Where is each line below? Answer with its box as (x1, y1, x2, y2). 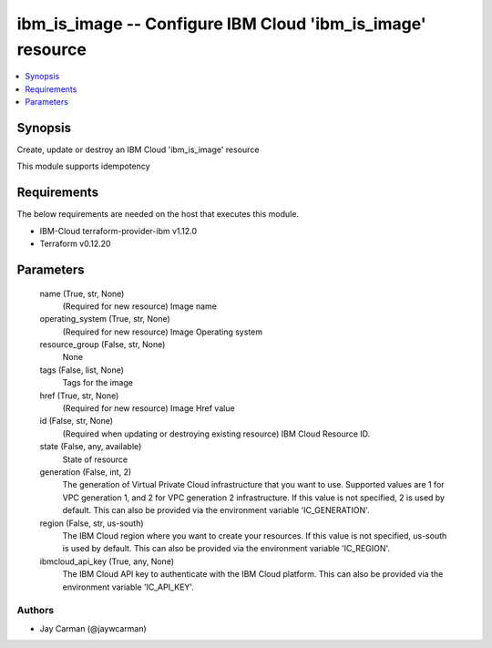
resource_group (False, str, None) (39, 339, 166, 350)
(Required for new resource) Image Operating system (62, 326, 263, 337)
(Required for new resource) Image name (62, 301, 218, 312)
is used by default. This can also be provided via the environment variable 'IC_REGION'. (62, 543, 391, 554)
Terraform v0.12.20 (39, 238, 111, 250)
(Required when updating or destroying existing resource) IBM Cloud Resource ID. (62, 428, 371, 439)
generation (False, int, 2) (39, 466, 132, 478)
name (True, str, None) (39, 288, 125, 299)
